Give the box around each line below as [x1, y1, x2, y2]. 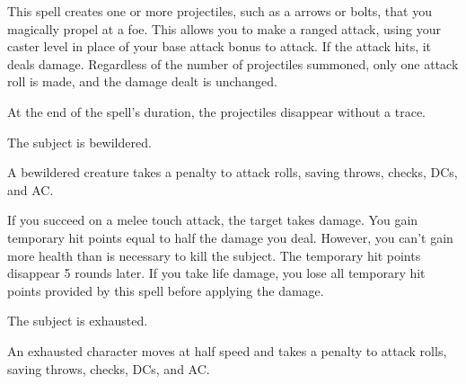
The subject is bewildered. [7, 132, 152, 151]
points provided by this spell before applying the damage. [7, 281, 324, 299]
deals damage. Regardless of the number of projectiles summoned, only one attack [7, 54, 459, 73]
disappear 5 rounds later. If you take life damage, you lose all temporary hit [7, 263, 426, 282]
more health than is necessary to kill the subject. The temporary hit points [7, 246, 421, 264]
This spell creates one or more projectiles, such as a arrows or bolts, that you [7, 2, 432, 20]
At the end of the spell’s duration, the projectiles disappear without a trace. [7, 102, 426, 121]
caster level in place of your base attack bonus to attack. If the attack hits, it [7, 37, 432, 56]
